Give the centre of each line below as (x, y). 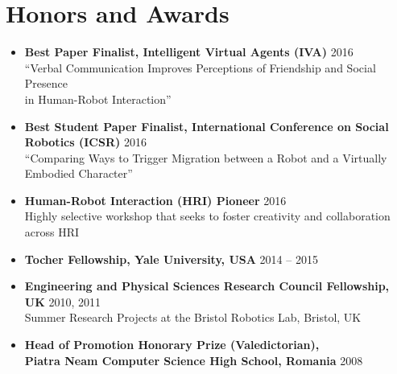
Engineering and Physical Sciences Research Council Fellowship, (207, 286)
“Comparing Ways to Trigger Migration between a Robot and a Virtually (206, 157)
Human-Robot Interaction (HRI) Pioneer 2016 (155, 200)
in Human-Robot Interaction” (98, 99)
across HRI (52, 232)
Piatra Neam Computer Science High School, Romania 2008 (194, 360)
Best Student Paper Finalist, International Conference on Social (207, 126)
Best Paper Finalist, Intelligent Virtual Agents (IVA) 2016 (189, 52)
